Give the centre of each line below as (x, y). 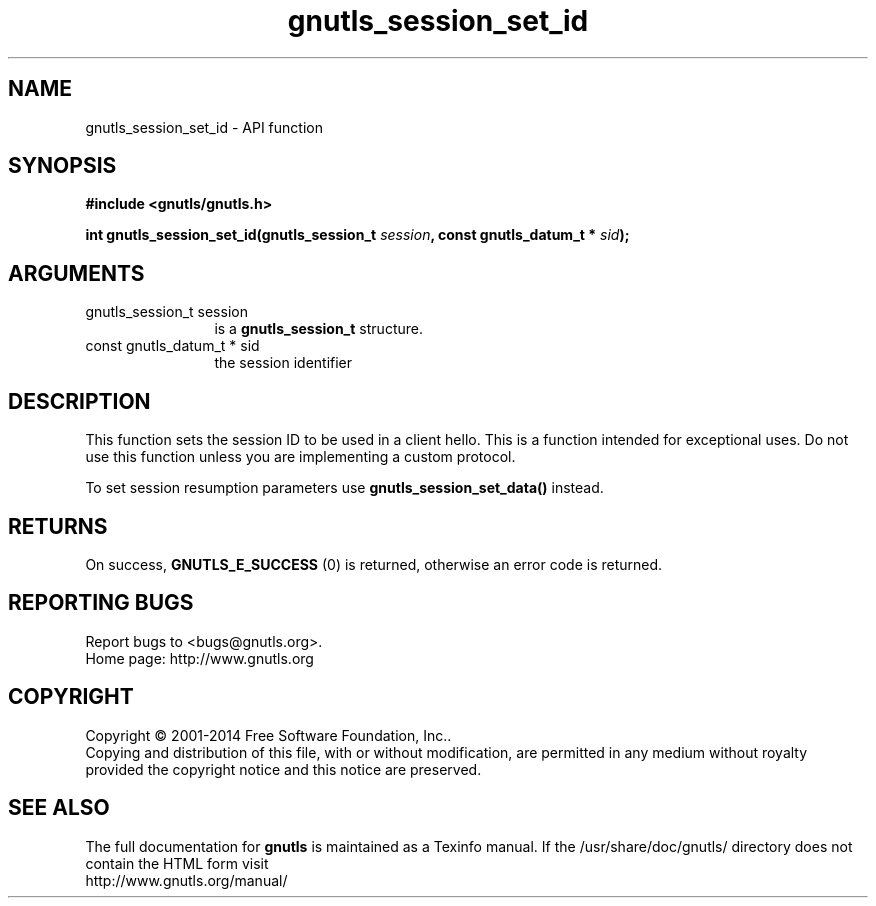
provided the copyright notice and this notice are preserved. (283, 769)
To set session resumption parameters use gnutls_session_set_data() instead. (344, 488)
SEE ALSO (59, 808)
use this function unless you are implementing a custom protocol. (300, 457)
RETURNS (58, 526)
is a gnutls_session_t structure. (318, 329)
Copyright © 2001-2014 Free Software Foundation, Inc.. (268, 735)
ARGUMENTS (76, 273)
